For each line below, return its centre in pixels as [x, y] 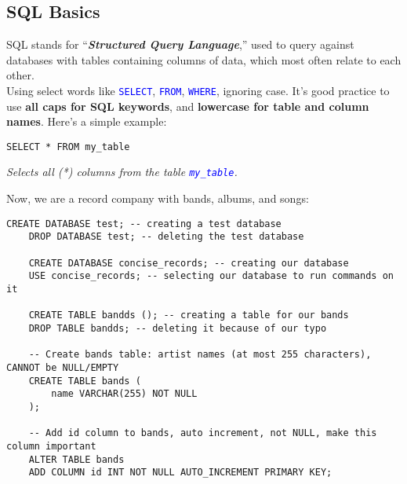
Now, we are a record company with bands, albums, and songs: [158, 198]
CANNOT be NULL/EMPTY [63, 367]
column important [51, 446]
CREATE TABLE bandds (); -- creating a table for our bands [189, 315]
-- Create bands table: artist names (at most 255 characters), [200, 355]
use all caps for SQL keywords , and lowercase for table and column [188, 106]
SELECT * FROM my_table [68, 147]
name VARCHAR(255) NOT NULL [124, 394]
